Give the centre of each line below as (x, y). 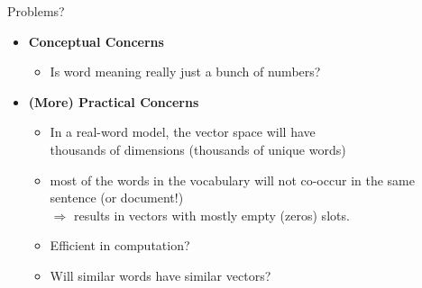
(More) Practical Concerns (114, 101)
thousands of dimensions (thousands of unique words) (198, 149)
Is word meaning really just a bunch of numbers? (185, 72)
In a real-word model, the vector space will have (183, 132)
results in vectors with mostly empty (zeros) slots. (211, 215)
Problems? (36, 11)
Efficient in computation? (120, 245)
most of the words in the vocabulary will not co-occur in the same (232, 180)
